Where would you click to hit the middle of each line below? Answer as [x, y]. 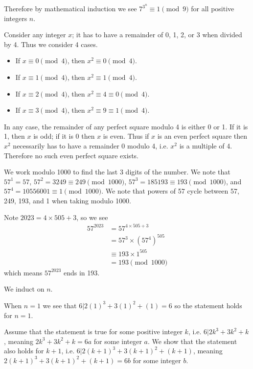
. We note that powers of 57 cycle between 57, [170, 191]
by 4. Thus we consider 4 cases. [51, 44]
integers [16, 18]
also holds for [24, 351]
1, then [14, 136]
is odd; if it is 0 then [64, 136]
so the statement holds [208, 305]
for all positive [213, 9]
